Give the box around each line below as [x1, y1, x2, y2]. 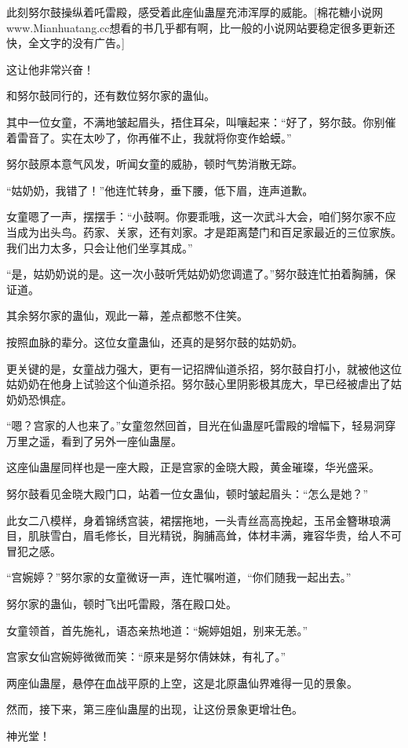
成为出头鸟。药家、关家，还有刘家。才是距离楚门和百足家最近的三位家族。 [16, 223, 402, 240]
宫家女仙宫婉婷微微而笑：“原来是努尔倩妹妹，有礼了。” [6, 648, 286, 665]
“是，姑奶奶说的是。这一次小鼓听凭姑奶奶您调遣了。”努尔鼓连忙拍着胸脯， [6, 266, 385, 282]
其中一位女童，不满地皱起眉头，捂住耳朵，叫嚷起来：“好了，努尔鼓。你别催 [6, 113, 396, 130]
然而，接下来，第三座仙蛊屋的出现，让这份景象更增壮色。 [6, 701, 303, 717]
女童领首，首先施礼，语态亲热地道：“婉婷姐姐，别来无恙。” [6, 621, 308, 638]
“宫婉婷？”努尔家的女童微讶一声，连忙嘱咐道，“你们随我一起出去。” [6, 569, 352, 585]
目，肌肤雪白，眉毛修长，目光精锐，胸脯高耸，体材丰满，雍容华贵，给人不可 [6, 527, 402, 544]
